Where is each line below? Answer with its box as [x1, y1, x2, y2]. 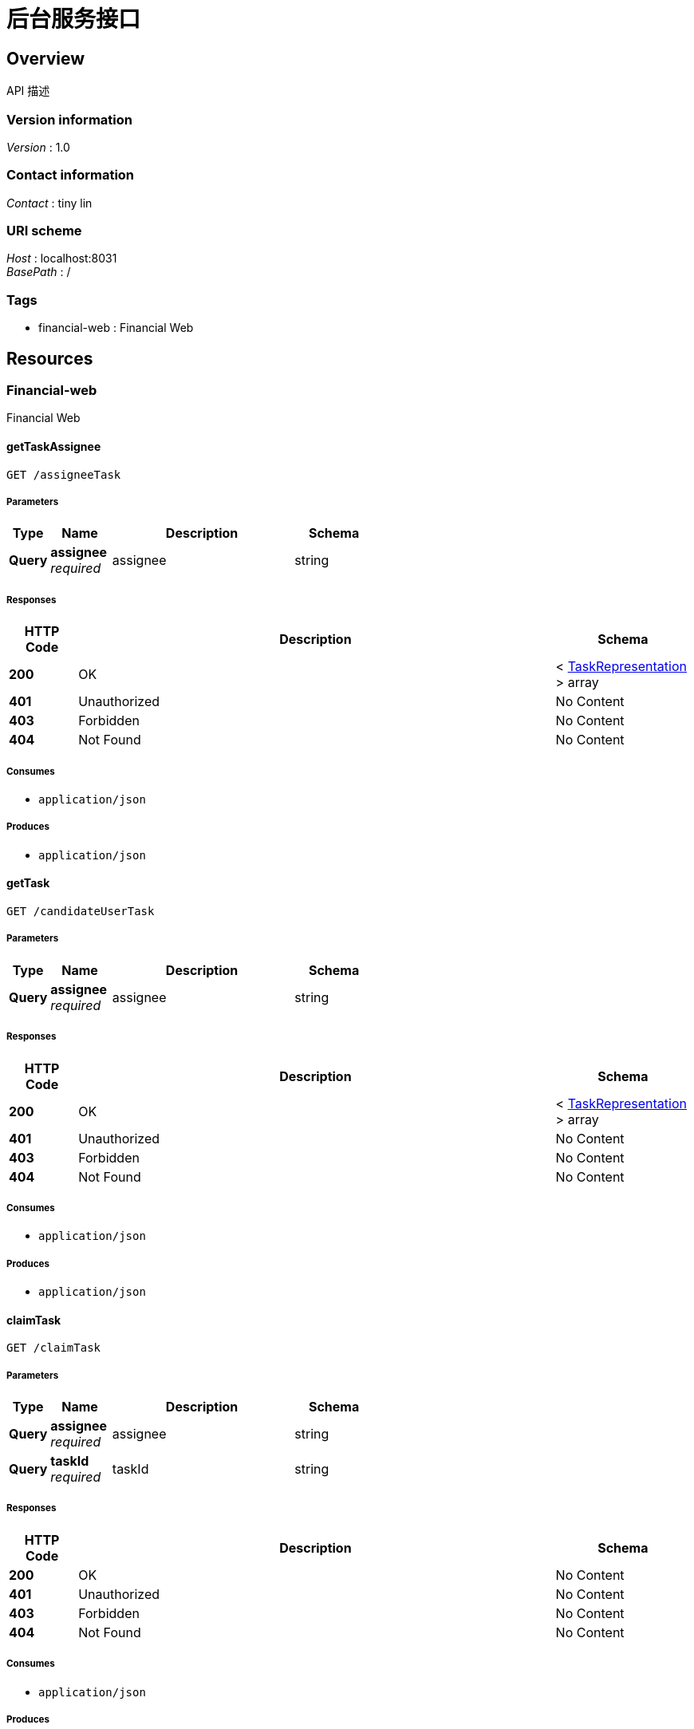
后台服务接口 [6, 6, 141, 33]
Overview [6, 48, 85, 69]
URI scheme [6, 223, 82, 239]
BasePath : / [6, 265, 71, 279]
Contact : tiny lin [6, 195, 93, 210]
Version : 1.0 [6, 140, 70, 154]
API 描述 [6, 84, 50, 98]
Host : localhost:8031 [6, 251, 117, 266]
